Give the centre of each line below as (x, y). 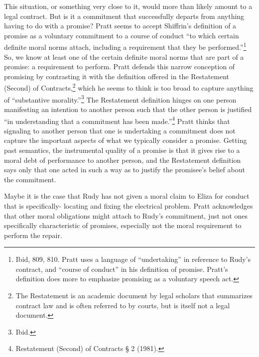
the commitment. (30, 179)
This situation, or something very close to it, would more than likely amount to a (128, 6)
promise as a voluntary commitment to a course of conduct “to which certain (122, 35)
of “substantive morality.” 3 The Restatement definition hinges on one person (120, 99)
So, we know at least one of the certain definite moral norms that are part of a (124, 57)
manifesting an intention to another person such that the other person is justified (128, 109)
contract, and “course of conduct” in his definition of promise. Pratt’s (122, 269)
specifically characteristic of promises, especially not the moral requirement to (123, 225)
